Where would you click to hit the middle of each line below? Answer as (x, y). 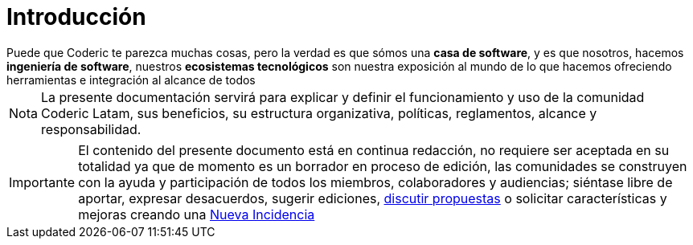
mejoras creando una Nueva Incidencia (197, 214)
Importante (42, 182)
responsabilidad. (91, 129)
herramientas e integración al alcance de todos (131, 80)
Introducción (76, 17)
